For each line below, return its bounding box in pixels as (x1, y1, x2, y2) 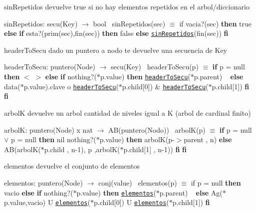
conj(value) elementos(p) (98, 177, 177, 188)
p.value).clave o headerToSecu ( (23, 81, 119, 91)
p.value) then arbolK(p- (99, 134, 175, 145)
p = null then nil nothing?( (11, 134, 96, 145)
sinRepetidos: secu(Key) (4, 18, 78, 28)
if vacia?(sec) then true (179, 18, 252, 28)
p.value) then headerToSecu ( (100, 71, 191, 82)
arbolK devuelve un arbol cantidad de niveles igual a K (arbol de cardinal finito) (4, 107, 251, 118)
